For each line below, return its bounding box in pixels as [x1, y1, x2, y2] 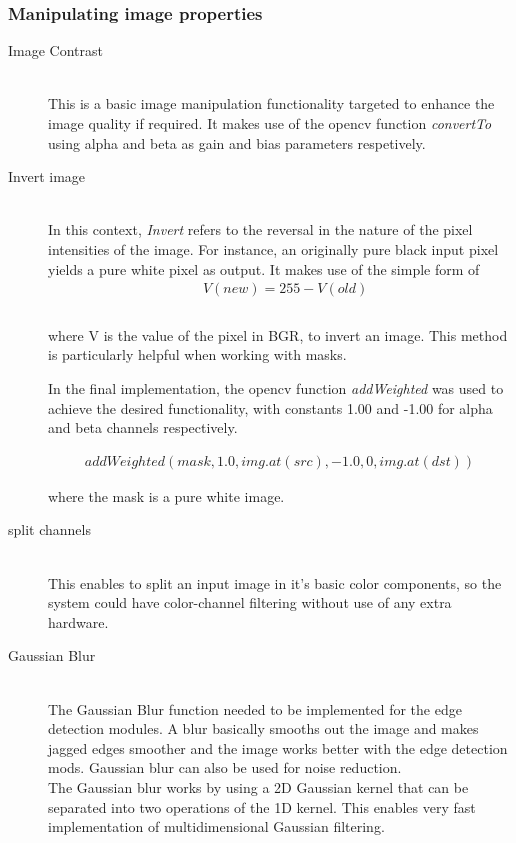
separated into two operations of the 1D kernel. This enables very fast [48, 796, 476, 817]
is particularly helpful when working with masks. [48, 344, 347, 365]
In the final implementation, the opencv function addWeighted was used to [48, 378, 504, 398]
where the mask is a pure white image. [48, 485, 285, 506]
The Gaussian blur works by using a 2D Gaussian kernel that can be [48, 776, 469, 797]
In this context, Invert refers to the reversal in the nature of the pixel [48, 219, 473, 240]
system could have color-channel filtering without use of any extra [48, 592, 452, 613]
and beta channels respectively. [48, 417, 238, 438]
